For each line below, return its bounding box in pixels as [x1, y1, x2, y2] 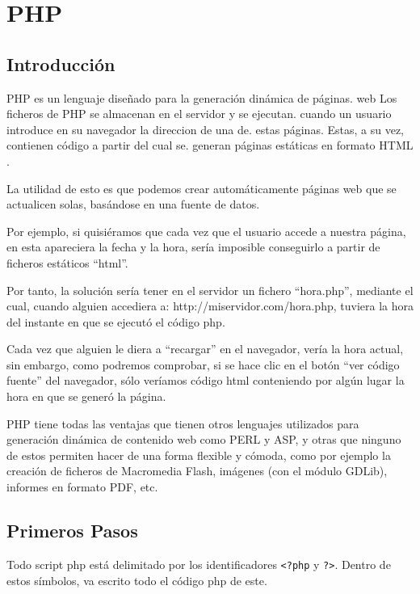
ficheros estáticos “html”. [6, 254, 128, 271]
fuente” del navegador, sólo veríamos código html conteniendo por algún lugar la [6, 372, 405, 389]
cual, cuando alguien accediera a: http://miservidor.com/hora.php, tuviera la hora [6, 297, 414, 314]
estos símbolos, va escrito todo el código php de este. [6, 571, 267, 588]
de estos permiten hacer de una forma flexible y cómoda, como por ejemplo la [6, 446, 391, 463]
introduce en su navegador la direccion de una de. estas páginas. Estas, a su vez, [6, 120, 404, 137]
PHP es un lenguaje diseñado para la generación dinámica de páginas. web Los [6, 89, 397, 106]
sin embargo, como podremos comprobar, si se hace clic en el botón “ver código [6, 356, 400, 373]
